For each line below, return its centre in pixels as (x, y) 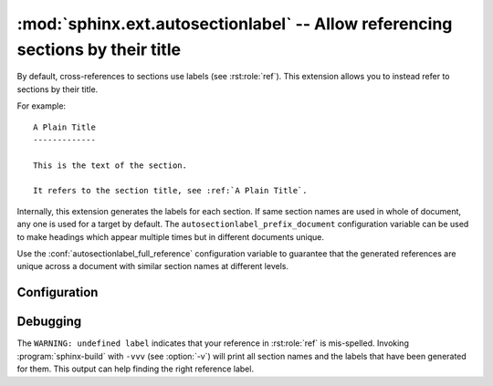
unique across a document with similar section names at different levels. (153, 266)
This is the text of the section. (110, 165)
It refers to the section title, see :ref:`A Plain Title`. (170, 191)
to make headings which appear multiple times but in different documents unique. (170, 236)
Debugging (49, 322)
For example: (42, 106)
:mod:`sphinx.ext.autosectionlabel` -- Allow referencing (235, 24)
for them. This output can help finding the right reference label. (136, 369)
